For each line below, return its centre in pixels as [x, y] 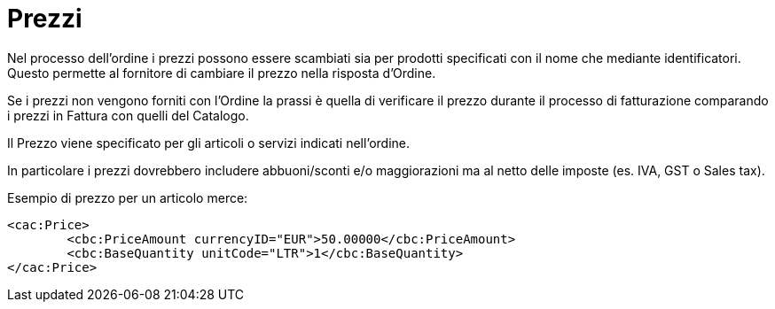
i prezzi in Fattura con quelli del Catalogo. [128, 115]
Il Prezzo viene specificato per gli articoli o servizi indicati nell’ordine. [209, 143]
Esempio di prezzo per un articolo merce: [128, 197]
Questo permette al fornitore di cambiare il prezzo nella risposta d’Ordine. [222, 73]
